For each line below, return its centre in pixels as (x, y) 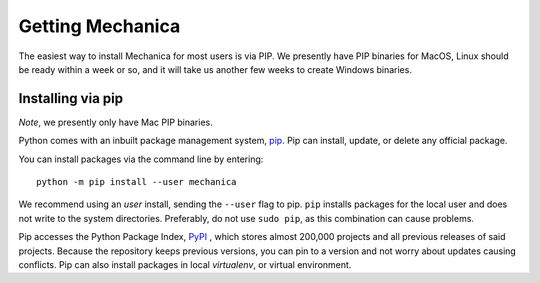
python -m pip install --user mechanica (136, 182)
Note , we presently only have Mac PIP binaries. (116, 122)
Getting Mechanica (99, 26)
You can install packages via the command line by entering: (141, 159)
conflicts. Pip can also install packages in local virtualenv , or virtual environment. (185, 264)
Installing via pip (71, 98)
